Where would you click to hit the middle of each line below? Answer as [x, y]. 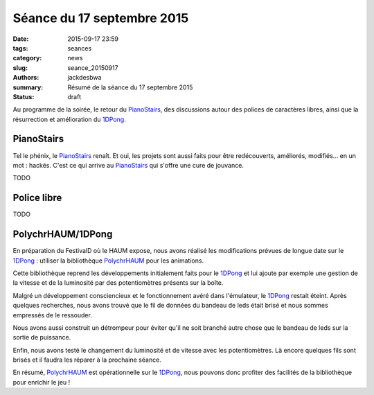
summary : [28, 87]
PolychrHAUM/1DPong [63, 235]
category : [27, 58]
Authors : [26, 78]
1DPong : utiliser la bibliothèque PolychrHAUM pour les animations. [108, 261]
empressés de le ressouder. [53, 315]
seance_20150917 [93, 68]
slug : [20, 68]
